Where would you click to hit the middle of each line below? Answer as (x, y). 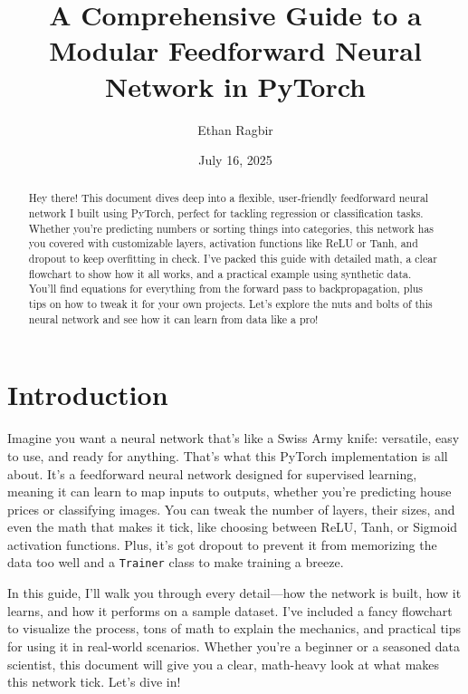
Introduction (88, 395)
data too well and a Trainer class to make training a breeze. (176, 562)
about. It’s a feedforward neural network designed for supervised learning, (212, 473)
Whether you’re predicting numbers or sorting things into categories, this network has (231, 228)
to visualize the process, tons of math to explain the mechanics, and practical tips (234, 628)
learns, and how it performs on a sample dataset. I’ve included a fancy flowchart (230, 610)
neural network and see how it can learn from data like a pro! (173, 318)
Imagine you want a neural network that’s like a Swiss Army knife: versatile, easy (234, 438)
